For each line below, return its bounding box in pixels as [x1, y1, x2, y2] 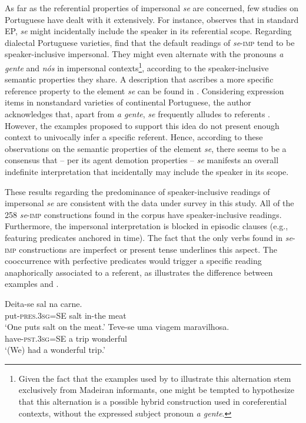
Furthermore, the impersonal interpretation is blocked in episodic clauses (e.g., [5, 220, 288, 232]
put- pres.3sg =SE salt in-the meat [5, 309, 127, 321]
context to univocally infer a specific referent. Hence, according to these [5, 131, 263, 143]
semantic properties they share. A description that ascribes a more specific [5, 73, 274, 85]
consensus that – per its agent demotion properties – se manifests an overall [5, 154, 279, 166]
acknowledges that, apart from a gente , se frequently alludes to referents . [5, 108, 270, 120]
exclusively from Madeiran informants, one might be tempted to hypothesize [18, 384, 294, 396]
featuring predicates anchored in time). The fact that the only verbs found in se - [5, 231, 295, 243]
